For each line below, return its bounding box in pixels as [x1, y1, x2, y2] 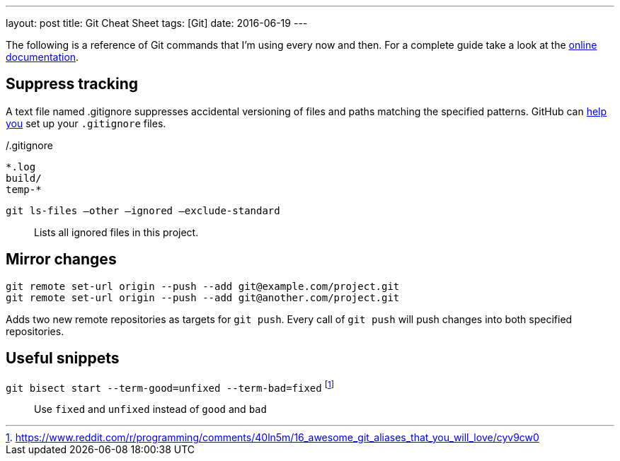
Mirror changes [6, 250, 117, 269]
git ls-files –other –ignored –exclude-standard [6, 204, 280, 216]
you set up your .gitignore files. [6, 117, 166, 129]
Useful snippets [6, 349, 120, 368]
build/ [6, 172, 42, 184]
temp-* [6, 183, 42, 195]
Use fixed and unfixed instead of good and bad [34, 403, 267, 416]
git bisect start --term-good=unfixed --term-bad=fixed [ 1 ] [6, 379, 334, 394]
